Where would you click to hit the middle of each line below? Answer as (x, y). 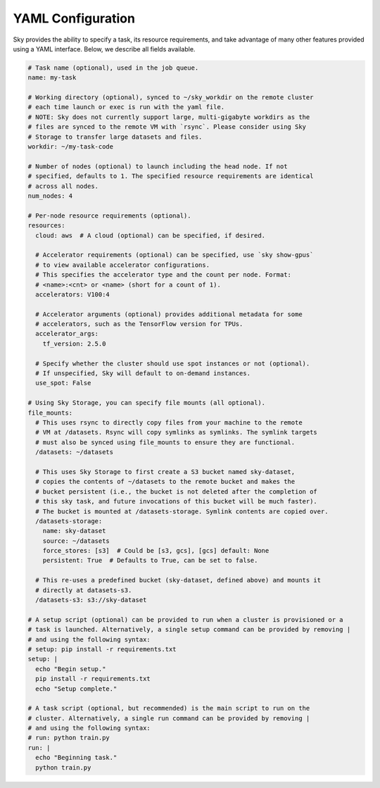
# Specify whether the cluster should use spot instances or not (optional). (173, 363)
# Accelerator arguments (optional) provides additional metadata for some (169, 314)
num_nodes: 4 (50, 196)
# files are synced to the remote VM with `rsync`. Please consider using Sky (167, 127)
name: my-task (52, 78)
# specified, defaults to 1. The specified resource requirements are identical (171, 176)
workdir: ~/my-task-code (71, 147)
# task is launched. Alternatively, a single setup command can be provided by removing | (189, 630)
